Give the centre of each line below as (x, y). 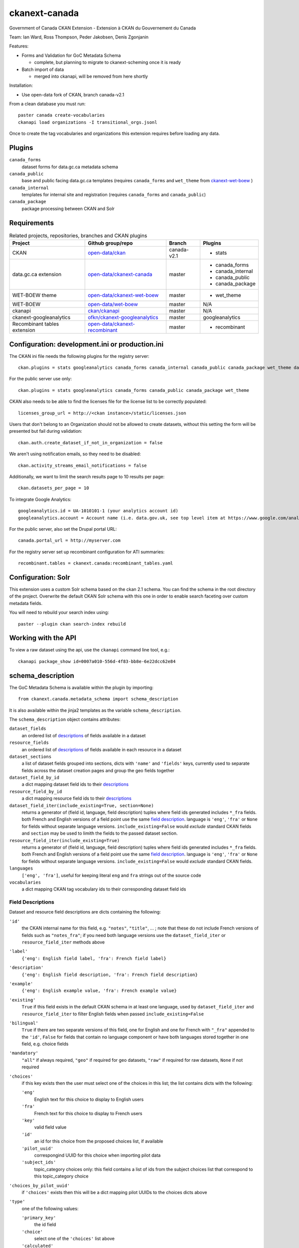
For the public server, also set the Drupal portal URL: (63, 529)
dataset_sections (30, 757)
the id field (45, 1225)
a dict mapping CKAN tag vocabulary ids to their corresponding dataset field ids (104, 889)
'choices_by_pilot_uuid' (39, 1185)
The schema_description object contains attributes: (65, 719)
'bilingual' (24, 1023)
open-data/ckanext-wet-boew (123, 296)
